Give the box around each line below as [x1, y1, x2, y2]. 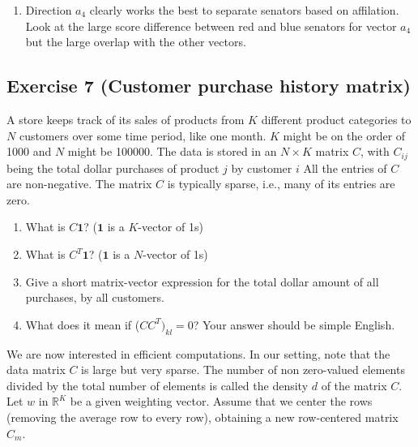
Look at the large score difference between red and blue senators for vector [25, 17, 397, 34]
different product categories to [261, 110, 412, 127]
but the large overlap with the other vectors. [25, 33, 246, 50]
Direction [25, 2, 72, 18]
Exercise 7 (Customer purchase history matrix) [6, 73, 411, 98]
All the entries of [303, 159, 387, 176]
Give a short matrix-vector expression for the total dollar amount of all [25, 273, 379, 290]
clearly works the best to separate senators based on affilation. [89, 2, 399, 18]
